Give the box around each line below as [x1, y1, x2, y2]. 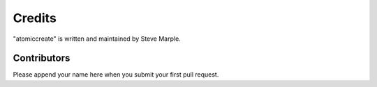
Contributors [13, 52, 71, 64]
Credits [13, 10, 57, 26]
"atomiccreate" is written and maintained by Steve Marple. [13, 35, 181, 43]
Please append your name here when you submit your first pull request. [13, 70, 219, 79]
